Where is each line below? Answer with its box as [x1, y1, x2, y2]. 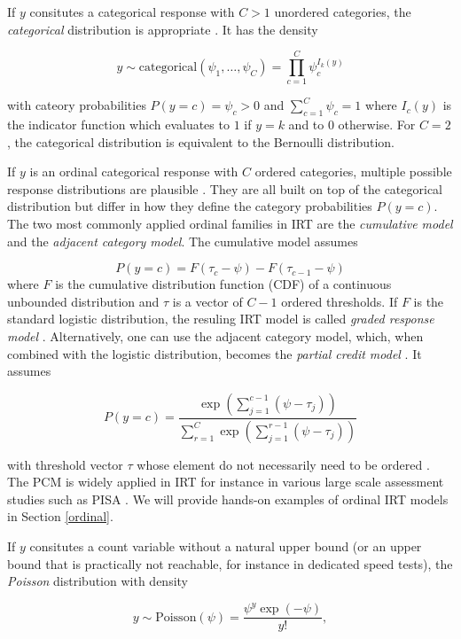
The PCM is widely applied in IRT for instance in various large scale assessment [7, 472, 444, 491]
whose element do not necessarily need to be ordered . [137, 455, 430, 473]
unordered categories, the [274, 3, 411, 20]
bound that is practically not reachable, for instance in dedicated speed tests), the [7, 554, 453, 573]
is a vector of [172, 292, 243, 310]
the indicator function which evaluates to [7, 115, 230, 134]
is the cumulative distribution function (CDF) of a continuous [55, 275, 392, 293]
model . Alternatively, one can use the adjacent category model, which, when [7, 327, 424, 346]
